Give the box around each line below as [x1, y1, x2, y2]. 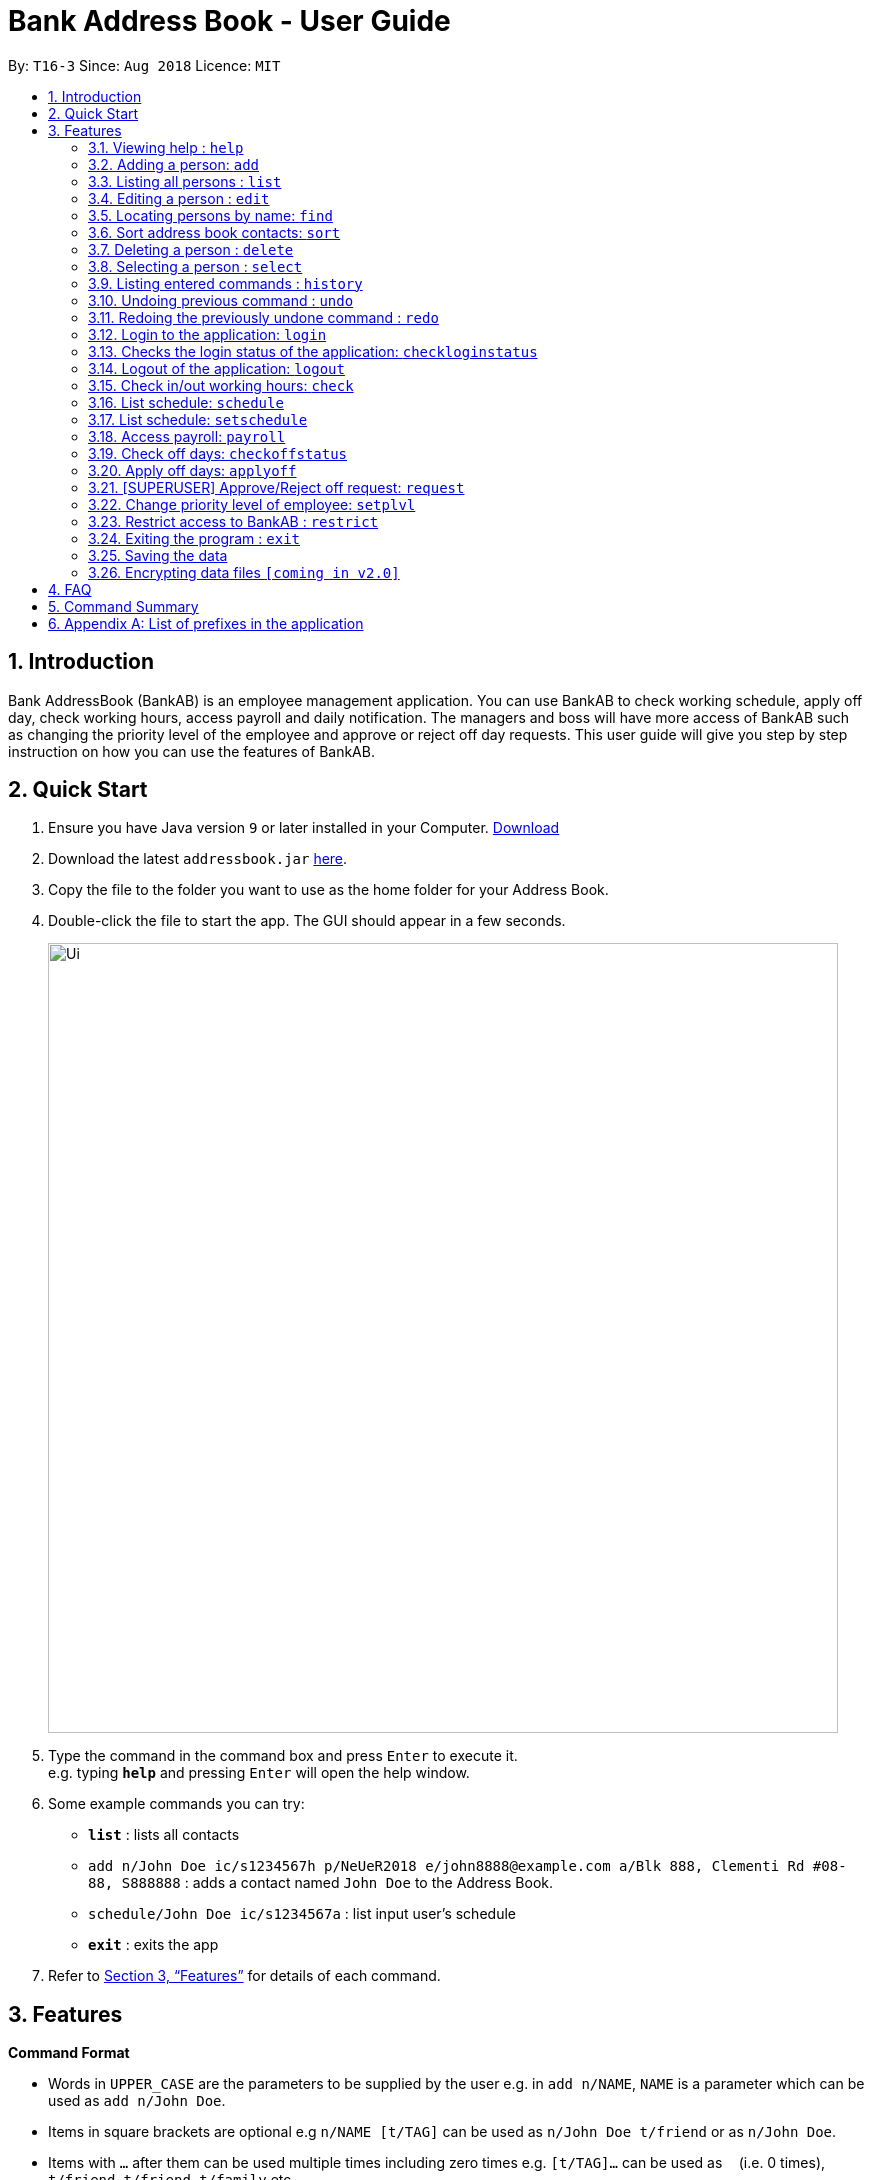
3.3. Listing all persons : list [88, 172, 282, 190]
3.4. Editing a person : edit [88, 189, 270, 207]
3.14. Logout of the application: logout [88, 359, 345, 377]
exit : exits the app [88, 1936, 219, 1954]
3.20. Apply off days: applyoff [88, 461, 297, 479]
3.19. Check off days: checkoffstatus [88, 444, 348, 462]
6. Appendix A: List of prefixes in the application [48, 614, 364, 632]
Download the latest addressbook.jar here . [48, 850, 348, 868]
